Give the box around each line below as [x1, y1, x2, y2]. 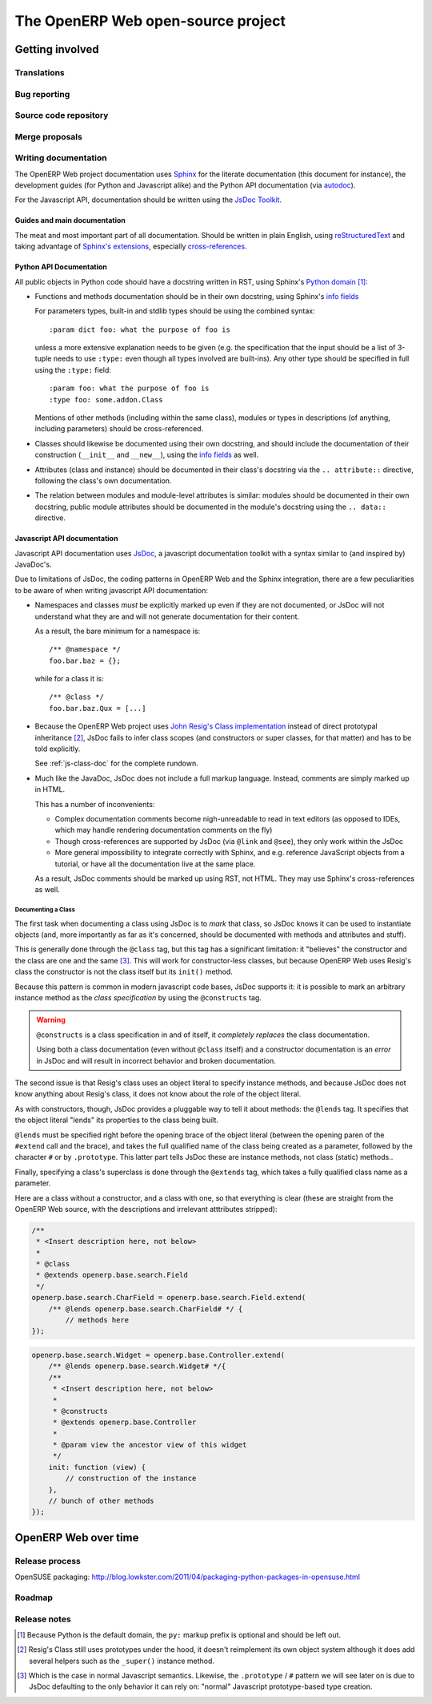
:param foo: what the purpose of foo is [49, 384, 210, 393]
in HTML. [34, 785, 66, 794]
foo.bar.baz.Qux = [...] [49, 704, 146, 713]
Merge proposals [14, 131, 83, 142]
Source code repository [14, 110, 109, 121]
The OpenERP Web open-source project [14, 12, 286, 30]
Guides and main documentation [14, 216, 126, 225]
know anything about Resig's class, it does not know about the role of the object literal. [14, 1089, 302, 1099]
